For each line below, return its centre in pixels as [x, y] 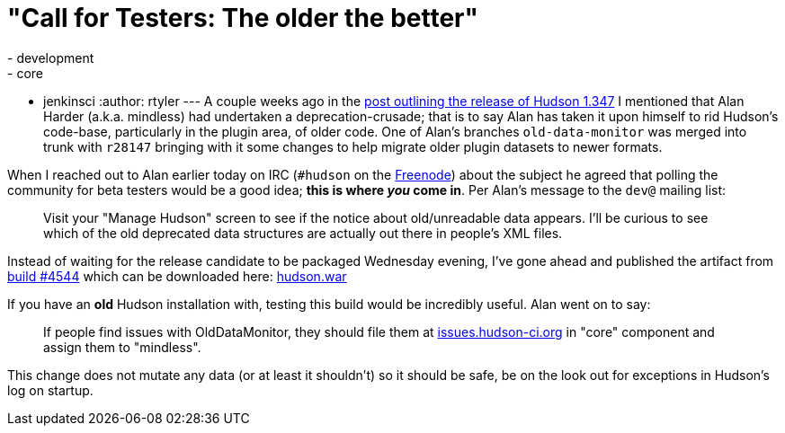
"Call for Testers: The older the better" [243, 18]
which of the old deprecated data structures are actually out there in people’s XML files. [303, 233]
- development [51, 57]
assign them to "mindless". [122, 347]
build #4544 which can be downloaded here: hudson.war [177, 276]
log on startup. [50, 390]
